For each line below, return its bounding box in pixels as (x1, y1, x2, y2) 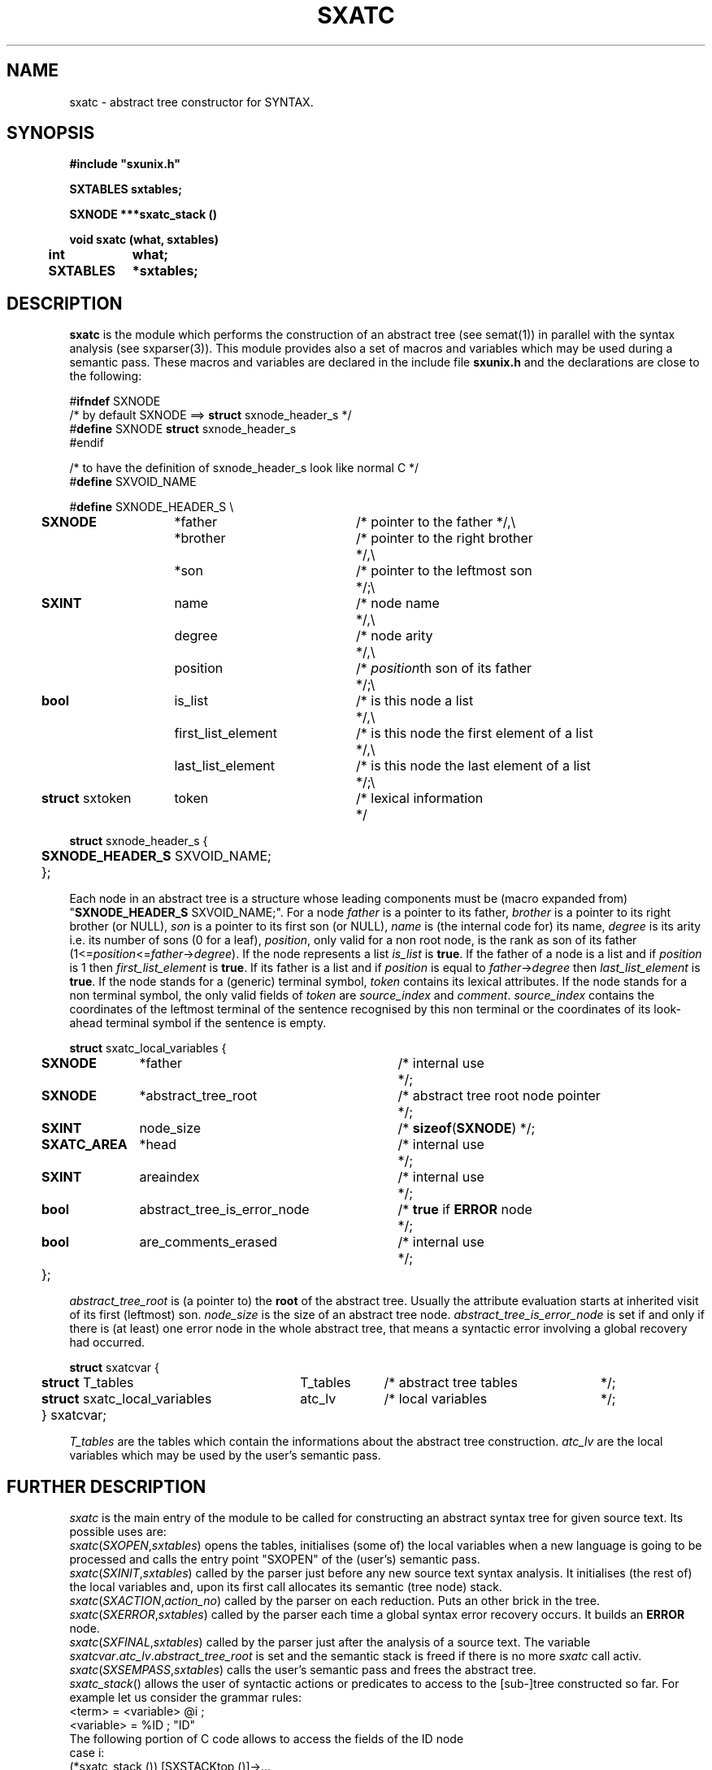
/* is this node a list (355, 692, 474, 709)
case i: (69, 1746, 105, 1760)
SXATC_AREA (41, 1136, 128, 1153)
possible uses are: (69, 1525, 167, 1539)
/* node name (355, 595, 440, 612)
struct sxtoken (41, 790, 132, 807)
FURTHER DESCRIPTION (7, 1476, 206, 1497)
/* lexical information (355, 790, 484, 807)
